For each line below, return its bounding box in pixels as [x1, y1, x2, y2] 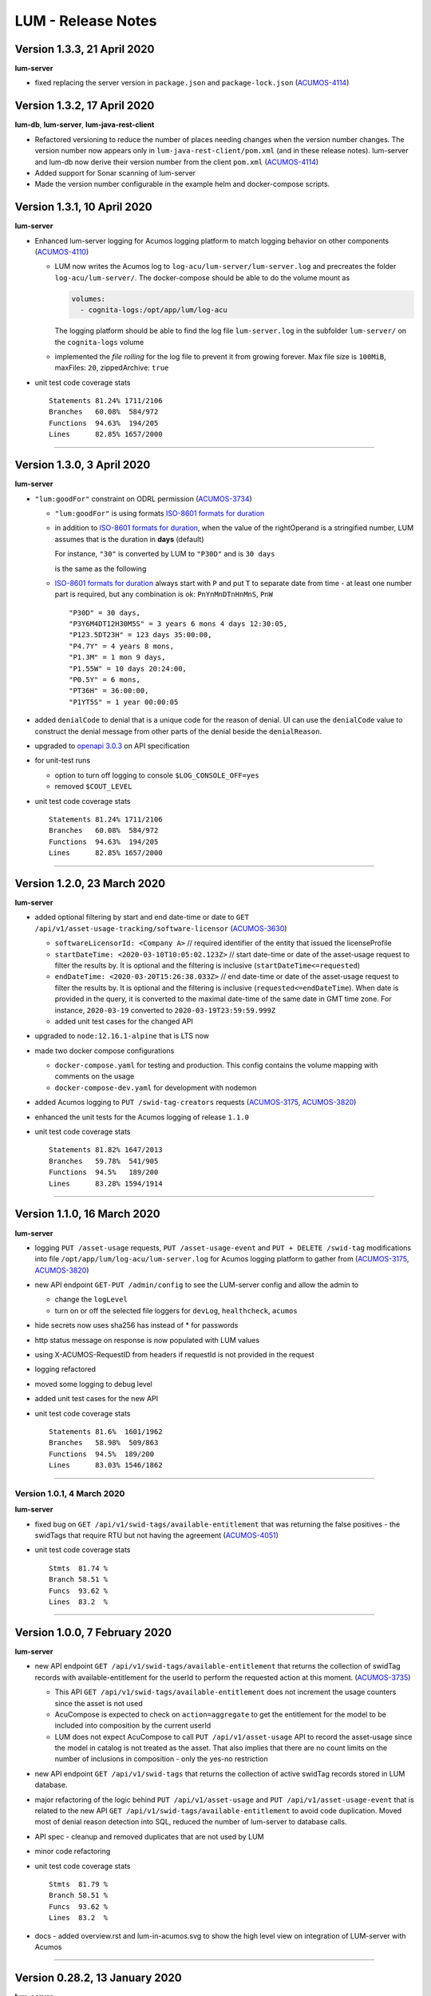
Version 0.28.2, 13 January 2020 [14, 1970, 183, 1984]
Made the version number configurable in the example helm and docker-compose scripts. [34, 180, 330, 189]
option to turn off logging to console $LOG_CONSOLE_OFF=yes [54, 770, 259, 780]
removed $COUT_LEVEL [54, 782, 132, 791]
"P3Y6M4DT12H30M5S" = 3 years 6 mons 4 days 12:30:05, [69, 620, 288, 628]
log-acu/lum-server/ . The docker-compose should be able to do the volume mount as [54, 272, 350, 283]
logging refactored [34, 1364, 96, 1374]
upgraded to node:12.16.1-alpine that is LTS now [34, 1031, 210, 1041]
